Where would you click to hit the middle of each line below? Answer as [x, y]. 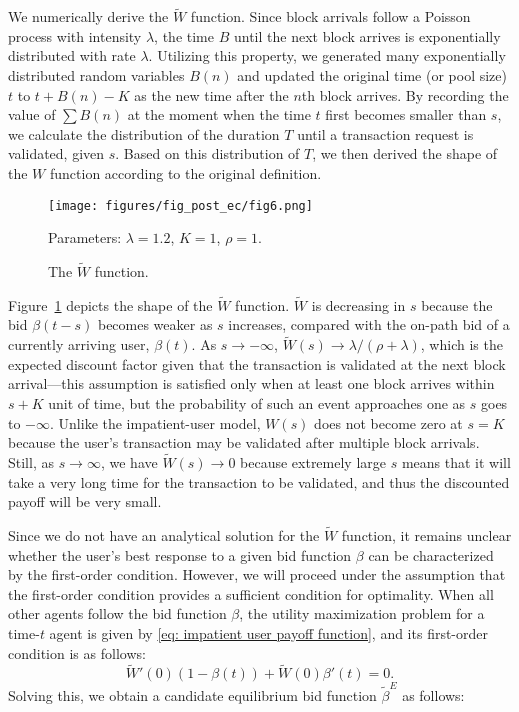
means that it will [456, 462]
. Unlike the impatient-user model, [155, 422]
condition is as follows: [77, 652]
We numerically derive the [88, 16]
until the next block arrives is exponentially [367, 35]
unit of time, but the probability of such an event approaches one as [257, 403]
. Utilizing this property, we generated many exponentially [327, 55]
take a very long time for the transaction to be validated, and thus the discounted [259, 481]
